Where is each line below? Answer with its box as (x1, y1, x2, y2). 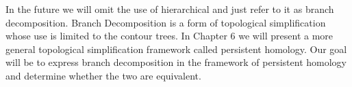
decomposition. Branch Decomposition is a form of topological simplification (5, 15, 326, 29)
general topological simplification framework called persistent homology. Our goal (5, 41, 347, 56)
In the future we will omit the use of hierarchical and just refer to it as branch (5, 2, 334, 16)
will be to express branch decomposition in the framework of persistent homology (5, 55, 347, 69)
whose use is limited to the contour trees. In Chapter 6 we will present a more (5, 29, 334, 43)
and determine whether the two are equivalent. (5, 68, 201, 82)
